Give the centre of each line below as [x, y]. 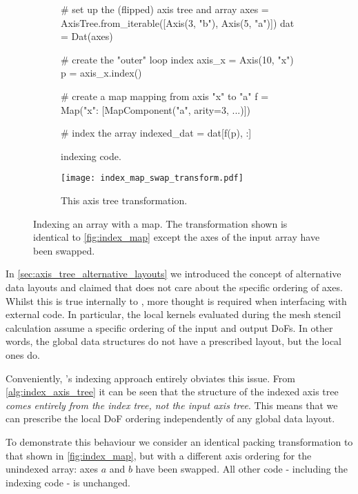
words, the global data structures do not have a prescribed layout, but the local [174, 341]
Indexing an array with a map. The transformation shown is [160, 223]
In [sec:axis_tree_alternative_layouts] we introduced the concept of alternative [173, 274]
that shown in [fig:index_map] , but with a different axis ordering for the [159, 455]
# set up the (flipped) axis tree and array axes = [165, 9]
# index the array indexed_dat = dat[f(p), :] [156, 133]
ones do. [23, 354]
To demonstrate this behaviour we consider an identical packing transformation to [179, 441]
